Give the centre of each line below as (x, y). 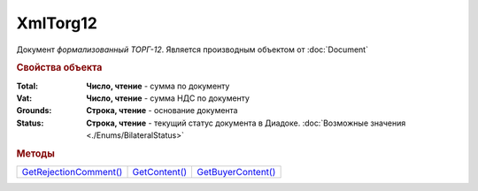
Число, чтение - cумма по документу (158, 86)
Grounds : (34, 111)
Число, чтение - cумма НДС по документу (168, 98)
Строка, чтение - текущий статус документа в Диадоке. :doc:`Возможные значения (246, 123)
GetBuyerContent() (236, 172)
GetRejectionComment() (72, 172)
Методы (35, 153)
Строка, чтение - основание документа (162, 111)
